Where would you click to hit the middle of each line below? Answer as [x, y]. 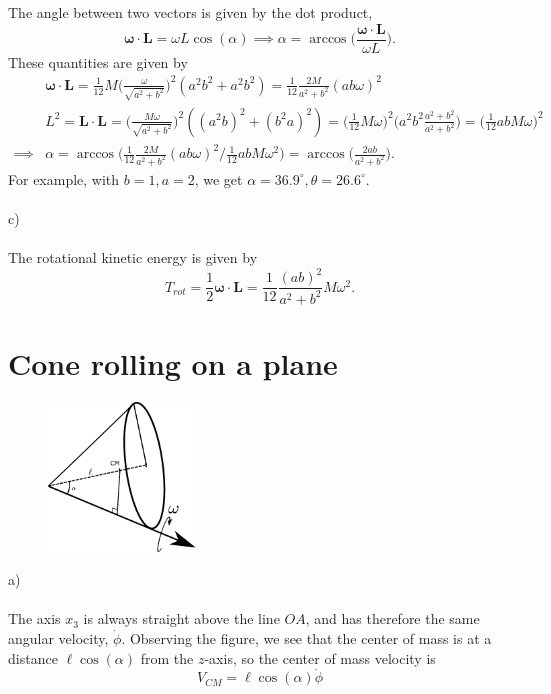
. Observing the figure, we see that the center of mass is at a [306, 638]
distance [33, 657]
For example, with [64, 178]
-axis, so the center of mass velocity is [320, 657]
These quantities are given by [98, 61]
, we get [218, 178]
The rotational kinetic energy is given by [133, 257]
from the [167, 657]
